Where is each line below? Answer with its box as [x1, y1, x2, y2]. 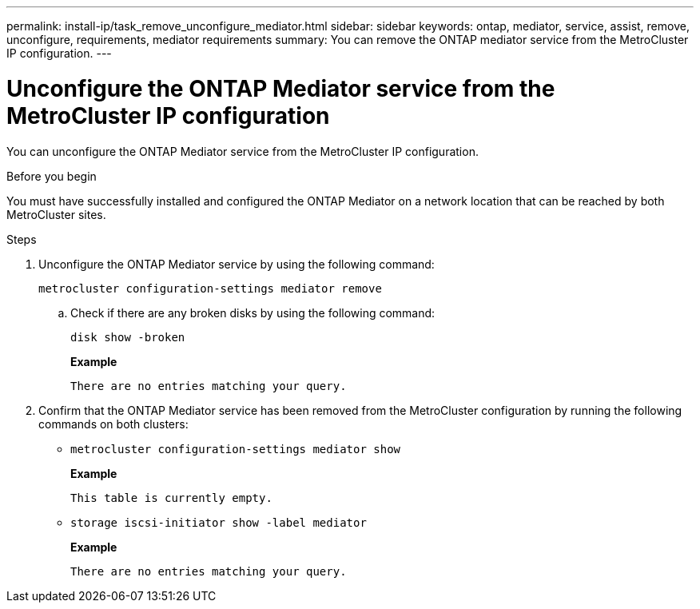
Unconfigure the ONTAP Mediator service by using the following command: [38, 257, 435, 271]
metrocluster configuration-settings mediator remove [38, 281, 382, 295]
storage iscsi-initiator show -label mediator [70, 515, 367, 529]
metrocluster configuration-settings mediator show [70, 442, 401, 456]
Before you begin [6, 169, 97, 183]
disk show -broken [70, 330, 185, 344]
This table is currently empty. [70, 491, 272, 504]
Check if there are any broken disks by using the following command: [70, 305, 436, 320]
